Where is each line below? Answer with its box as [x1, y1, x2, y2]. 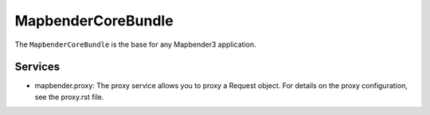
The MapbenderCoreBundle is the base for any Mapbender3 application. [14, 40, 256, 49]
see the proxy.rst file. [34, 92, 104, 102]
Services [14, 60, 61, 74]
